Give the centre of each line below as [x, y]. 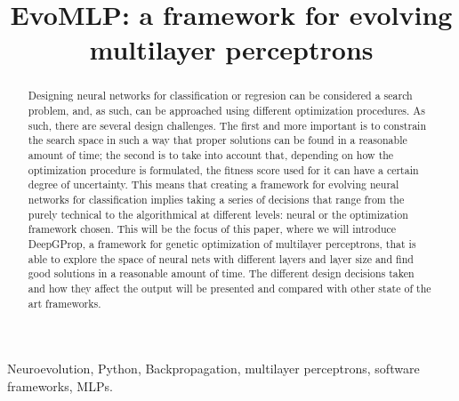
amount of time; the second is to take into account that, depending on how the [211, 154]
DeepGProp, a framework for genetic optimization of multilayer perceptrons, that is [222, 243]
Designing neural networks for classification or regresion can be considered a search [220, 96]
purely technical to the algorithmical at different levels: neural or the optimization [218, 214]
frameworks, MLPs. [60, 385]
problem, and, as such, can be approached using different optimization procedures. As [226, 111]
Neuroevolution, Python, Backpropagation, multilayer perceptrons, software [213, 369]
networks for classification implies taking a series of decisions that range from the [216, 199]
